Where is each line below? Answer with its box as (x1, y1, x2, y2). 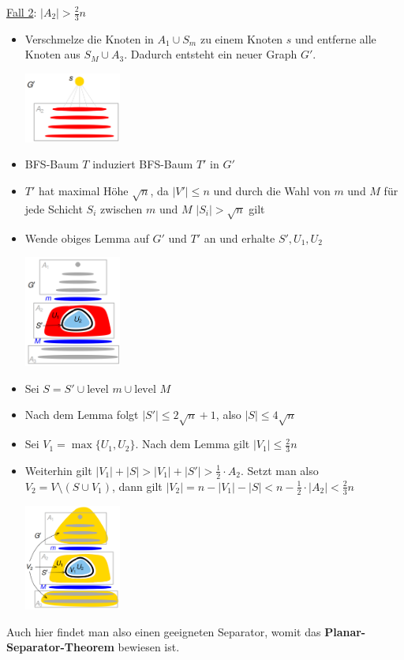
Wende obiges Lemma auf (24, 229, 149, 246)
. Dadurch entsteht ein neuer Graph (124, 46, 297, 62)
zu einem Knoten (200, 30, 283, 47)
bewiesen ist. (118, 639, 180, 655)
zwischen (100, 200, 143, 217)
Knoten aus (24, 46, 80, 62)
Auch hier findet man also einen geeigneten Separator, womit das (6, 623, 321, 639)
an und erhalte (204, 229, 275, 246)
